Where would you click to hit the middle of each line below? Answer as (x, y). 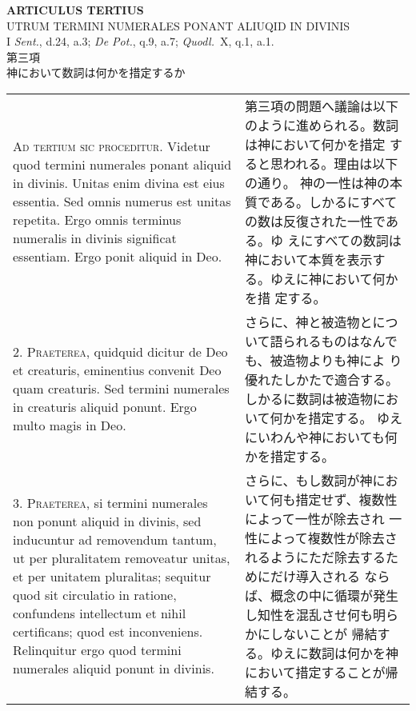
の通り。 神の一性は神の (318, 182)
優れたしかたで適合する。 (322, 379)
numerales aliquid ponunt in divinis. (114, 668)
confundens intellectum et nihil (100, 613)
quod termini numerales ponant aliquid (122, 165)
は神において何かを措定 (315, 144)
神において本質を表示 (309, 259)
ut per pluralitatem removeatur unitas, (122, 557)
